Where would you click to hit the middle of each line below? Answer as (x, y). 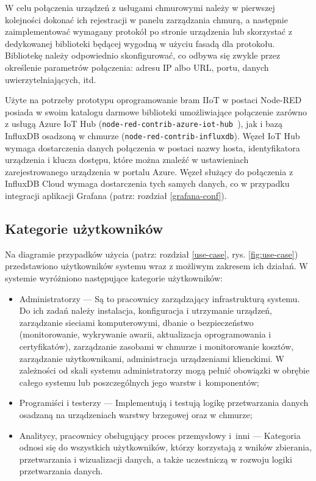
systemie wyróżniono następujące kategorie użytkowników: (114, 278)
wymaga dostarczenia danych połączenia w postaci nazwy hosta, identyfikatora (153, 147)
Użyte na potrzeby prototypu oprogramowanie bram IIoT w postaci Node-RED (153, 100)
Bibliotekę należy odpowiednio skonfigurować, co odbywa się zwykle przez (143, 55)
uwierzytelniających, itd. (51, 79)
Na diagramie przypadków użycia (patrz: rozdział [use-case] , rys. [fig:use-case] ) (152, 254)
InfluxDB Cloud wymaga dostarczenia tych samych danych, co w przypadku (147, 183)
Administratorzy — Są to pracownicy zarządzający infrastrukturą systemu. (160, 298)
